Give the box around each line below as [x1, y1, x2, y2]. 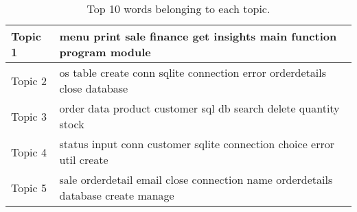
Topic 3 [11, 108, 47, 124]
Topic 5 [11, 179, 47, 196]
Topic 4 [11, 143, 47, 160]
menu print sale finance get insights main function [59, 28, 337, 44]
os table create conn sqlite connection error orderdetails [59, 64, 327, 80]
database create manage [59, 187, 174, 203]
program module [59, 44, 151, 60]
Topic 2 [11, 72, 47, 89]
